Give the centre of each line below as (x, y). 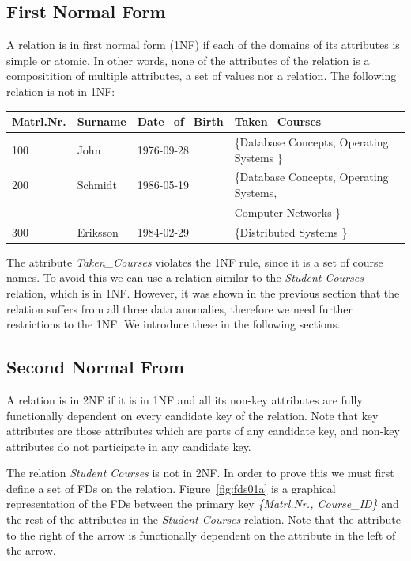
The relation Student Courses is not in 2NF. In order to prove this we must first (200, 473)
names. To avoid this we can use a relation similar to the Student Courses (185, 277)
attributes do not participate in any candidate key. (129, 446)
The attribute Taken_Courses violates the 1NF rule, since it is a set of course (195, 262)
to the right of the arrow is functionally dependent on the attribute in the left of (201, 534)
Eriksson (98, 231)
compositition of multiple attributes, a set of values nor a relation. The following (202, 76)
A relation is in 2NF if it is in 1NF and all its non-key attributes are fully (185, 399)
